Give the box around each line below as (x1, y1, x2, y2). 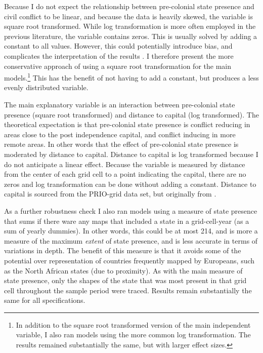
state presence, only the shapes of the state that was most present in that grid (4, 275, 247, 286)
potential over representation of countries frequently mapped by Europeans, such (4, 255, 255, 265)
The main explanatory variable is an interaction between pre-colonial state (4, 99, 235, 109)
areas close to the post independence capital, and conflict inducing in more (4, 129, 236, 139)
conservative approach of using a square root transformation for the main (4, 60, 231, 71)
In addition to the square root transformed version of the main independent (16, 319, 251, 330)
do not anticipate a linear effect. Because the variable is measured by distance (4, 159, 245, 169)
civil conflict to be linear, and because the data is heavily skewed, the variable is (4, 11, 253, 21)
